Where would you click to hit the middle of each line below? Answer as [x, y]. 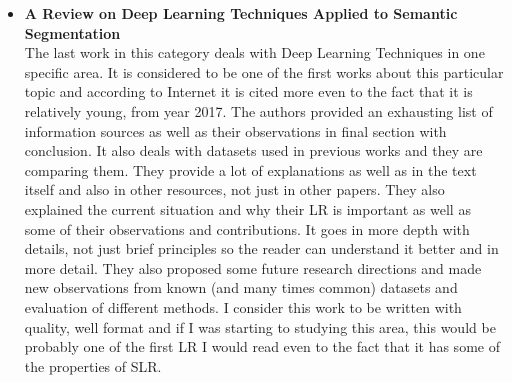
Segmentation [72, 32]
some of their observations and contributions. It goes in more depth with [247, 228]
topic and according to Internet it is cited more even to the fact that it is [248, 91]
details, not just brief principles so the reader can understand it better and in [261, 248]
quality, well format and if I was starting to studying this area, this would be [260, 326]
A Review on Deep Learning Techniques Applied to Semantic [241, 13]
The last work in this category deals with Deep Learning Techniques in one [254, 52]
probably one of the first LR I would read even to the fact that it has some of [262, 346]
